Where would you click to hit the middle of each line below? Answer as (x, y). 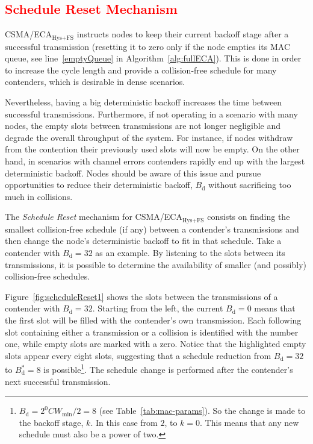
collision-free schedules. (48, 276)
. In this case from (124, 422)
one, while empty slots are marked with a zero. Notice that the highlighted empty (156, 344)
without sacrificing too (250, 185)
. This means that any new (249, 422)
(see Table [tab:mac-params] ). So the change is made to (202, 411)
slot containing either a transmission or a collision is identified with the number (152, 332)
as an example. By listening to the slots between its (190, 253)
